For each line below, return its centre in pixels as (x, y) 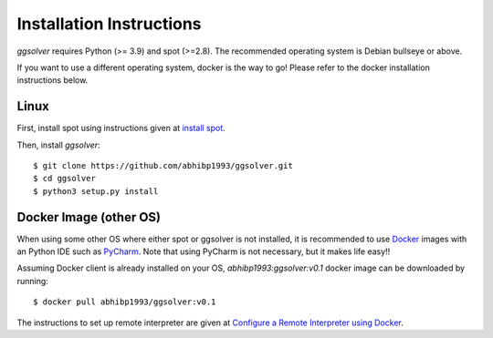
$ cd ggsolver (64, 179)
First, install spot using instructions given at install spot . (121, 128)
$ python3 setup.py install (96, 191)
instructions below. (52, 80)
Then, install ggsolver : (58, 145)
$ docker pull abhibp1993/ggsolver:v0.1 (125, 302)
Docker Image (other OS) (89, 217)
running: (33, 281)
